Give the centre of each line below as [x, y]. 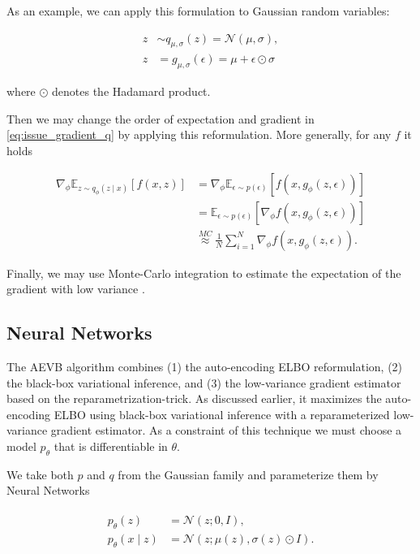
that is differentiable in [111, 446]
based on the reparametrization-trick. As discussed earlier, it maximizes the [194, 398]
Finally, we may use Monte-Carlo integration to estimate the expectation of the [204, 273]
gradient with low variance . [76, 289]
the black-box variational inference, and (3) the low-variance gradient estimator [204, 382]
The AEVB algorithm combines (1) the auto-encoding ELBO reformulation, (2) [205, 367]
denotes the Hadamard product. [131, 91]
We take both [40, 474]
